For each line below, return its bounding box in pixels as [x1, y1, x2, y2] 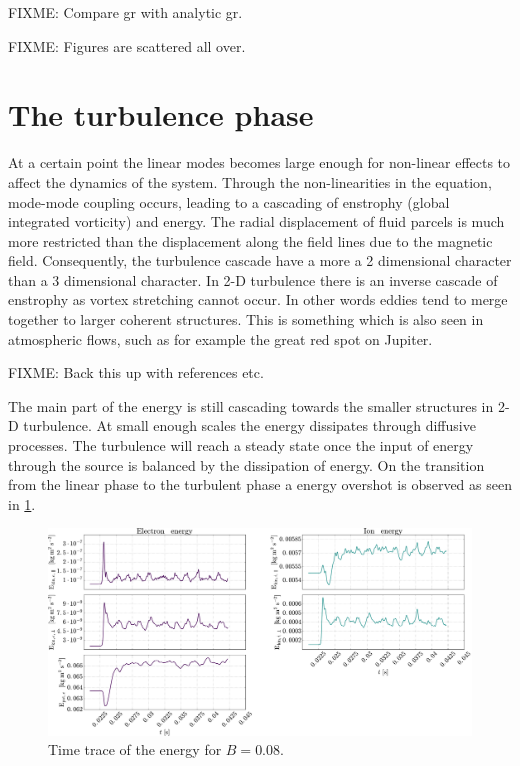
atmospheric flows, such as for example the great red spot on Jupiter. [8, 328, 433, 349]
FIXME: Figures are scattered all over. [8, 35, 246, 56]
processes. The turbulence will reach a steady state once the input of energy [8, 435, 474, 456]
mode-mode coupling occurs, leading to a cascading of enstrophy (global [8, 191, 450, 212]
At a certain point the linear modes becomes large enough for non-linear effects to [8, 152, 511, 173]
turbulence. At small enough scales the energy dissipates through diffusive [23, 415, 476, 436]
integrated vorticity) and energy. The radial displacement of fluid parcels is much [8, 211, 505, 232]
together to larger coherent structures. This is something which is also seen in [8, 309, 484, 330]
